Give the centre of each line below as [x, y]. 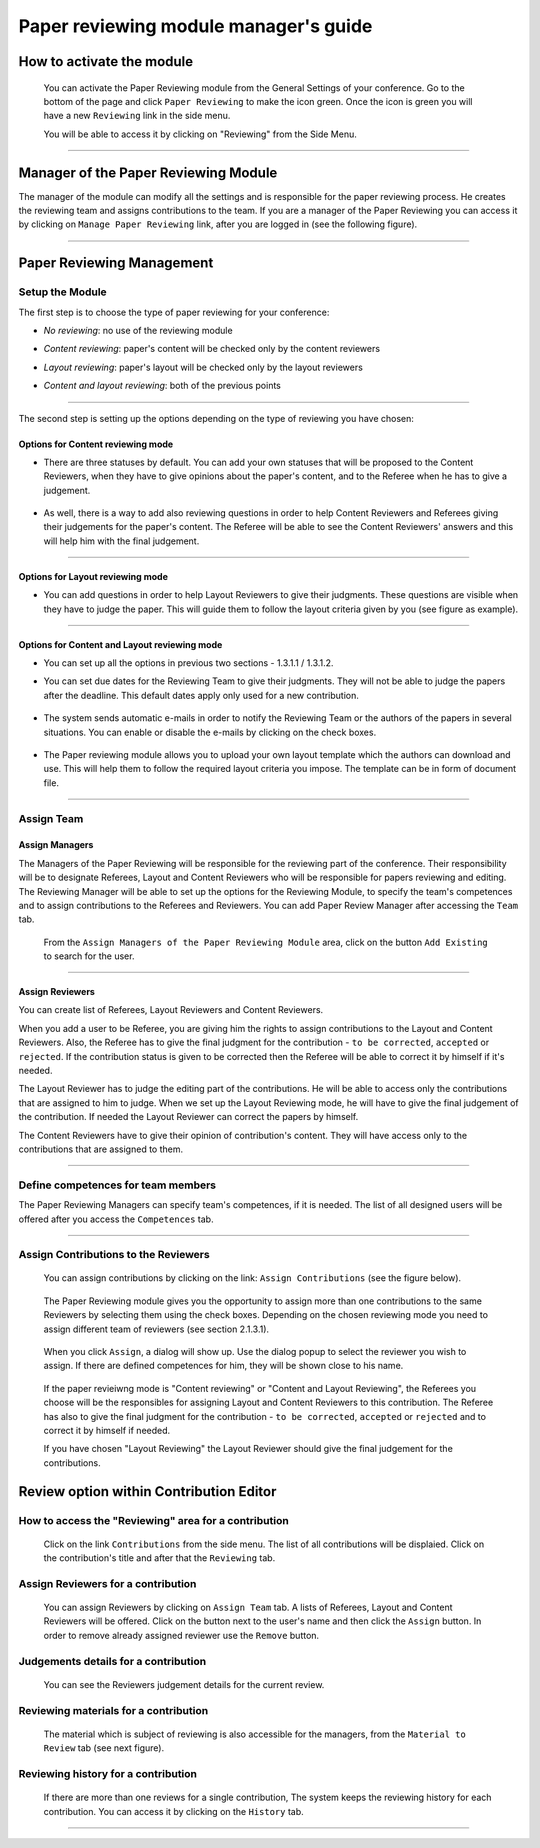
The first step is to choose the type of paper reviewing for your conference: [174, 312]
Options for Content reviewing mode [96, 444]
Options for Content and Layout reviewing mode [120, 644]
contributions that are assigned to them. [101, 1149]
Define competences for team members [117, 1185]
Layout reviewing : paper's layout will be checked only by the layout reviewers [203, 367]
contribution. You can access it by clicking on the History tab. [173, 1811]
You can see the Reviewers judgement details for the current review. [184, 1684]
